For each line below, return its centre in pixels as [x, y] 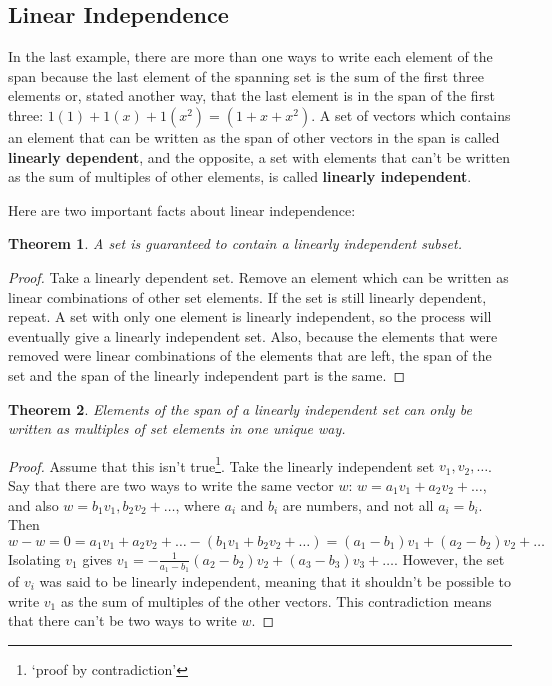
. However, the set [449, 558]
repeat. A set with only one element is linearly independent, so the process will [250, 316]
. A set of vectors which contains [411, 114]
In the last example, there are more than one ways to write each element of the [250, 56]
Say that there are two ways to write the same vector [171, 484]
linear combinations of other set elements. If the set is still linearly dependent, [247, 296]
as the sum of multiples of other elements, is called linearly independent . [240, 176]
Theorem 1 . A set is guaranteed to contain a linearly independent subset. [235, 243]
